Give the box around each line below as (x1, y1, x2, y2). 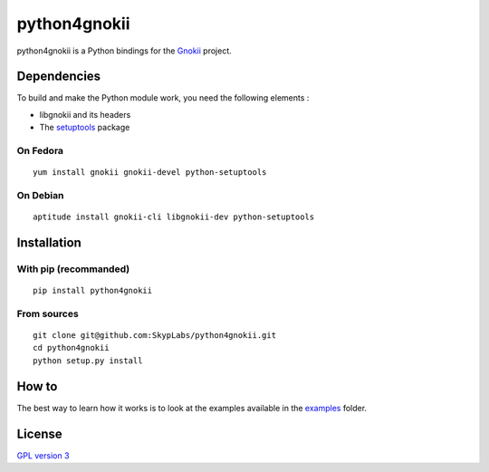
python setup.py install (33, 355, 143, 366)
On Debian (16, 188, 64, 201)
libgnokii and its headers (39, 109, 131, 120)
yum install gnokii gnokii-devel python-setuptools (33, 168, 267, 178)
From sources (16, 307, 79, 320)
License (16, 426, 62, 441)
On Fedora (16, 145, 63, 157)
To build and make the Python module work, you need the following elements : (16, 92, 310, 103)
